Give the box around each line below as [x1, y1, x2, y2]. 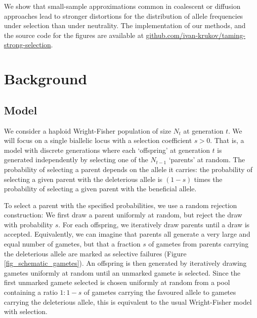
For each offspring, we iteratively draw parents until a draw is [62, 219, 250, 229]
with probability [4, 219, 53, 229]
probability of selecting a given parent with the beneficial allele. [4, 183, 197, 194]
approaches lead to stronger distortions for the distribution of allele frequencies [4, 10, 243, 21]
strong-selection [4, 39, 51, 50]
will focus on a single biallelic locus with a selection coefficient [4, 135, 192, 145]
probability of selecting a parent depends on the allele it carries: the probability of [4, 164, 253, 174]
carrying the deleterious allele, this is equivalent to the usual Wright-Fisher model [4, 296, 252, 307]
